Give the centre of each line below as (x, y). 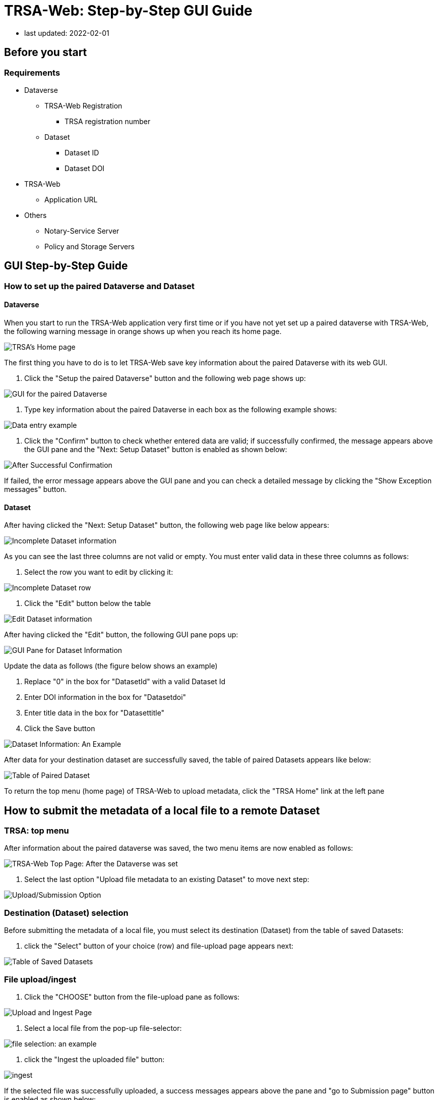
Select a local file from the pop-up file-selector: (103, 1028)
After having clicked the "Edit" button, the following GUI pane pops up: (121, 635)
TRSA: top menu (37, 831)
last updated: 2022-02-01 (67, 33)
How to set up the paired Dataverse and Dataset (100, 286)
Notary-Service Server (82, 231)
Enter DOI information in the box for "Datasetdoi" (105, 697)
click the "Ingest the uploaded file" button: (95, 1059)
